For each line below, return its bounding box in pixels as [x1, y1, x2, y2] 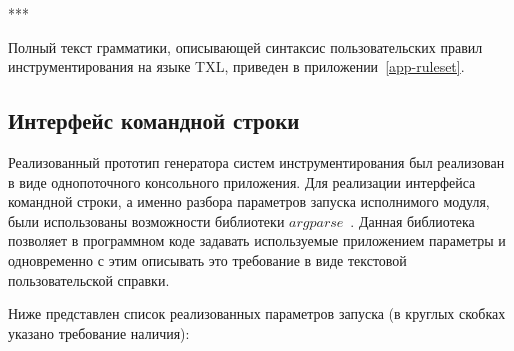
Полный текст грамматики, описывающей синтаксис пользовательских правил [8, 36, 483, 57]
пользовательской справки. [8, 269, 170, 290]
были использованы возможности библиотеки [8, 210, 285, 231]
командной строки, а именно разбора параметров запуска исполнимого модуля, [8, 191, 490, 212]
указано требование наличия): [8, 322, 190, 343]
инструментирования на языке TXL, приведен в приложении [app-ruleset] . [8, 56, 465, 77]
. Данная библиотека [350, 210, 475, 231]
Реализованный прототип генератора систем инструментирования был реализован [8, 151, 505, 172]
